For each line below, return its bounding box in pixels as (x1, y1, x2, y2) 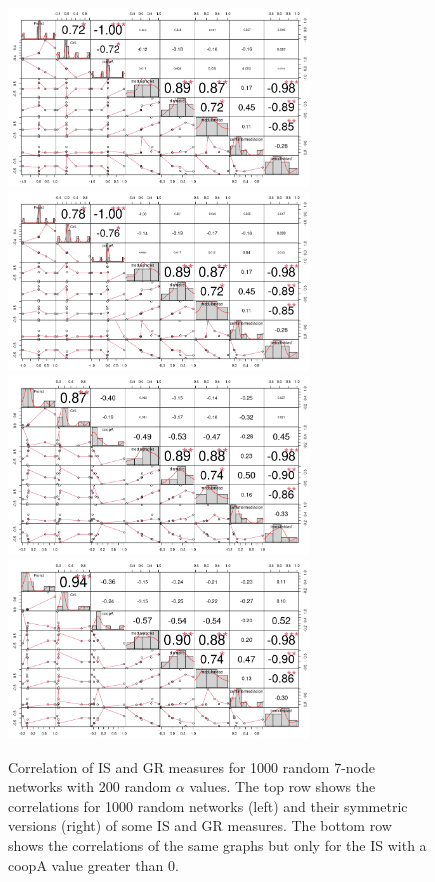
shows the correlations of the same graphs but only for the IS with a (8, 835, 427, 855)
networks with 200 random (8, 776, 172, 797)
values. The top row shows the (189, 776, 376, 797)
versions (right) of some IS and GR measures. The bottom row (8, 815, 392, 836)
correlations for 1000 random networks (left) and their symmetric (8, 795, 408, 816)
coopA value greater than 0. (8, 854, 179, 875)
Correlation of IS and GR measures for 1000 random (8, 756, 330, 777)
